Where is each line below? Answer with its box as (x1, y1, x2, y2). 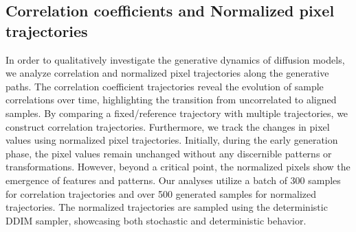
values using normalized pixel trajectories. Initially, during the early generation (5, 133, 338, 147)
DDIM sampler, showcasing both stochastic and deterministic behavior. (5, 213, 307, 227)
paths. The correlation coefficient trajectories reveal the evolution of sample (5, 79, 324, 93)
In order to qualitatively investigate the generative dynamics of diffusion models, (5, 52, 345, 66)
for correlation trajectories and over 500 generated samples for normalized (5, 186, 317, 201)
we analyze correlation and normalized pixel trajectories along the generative (5, 66, 329, 80)
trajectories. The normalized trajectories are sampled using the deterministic (5, 200, 328, 214)
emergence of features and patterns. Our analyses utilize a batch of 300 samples (5, 172, 341, 187)
